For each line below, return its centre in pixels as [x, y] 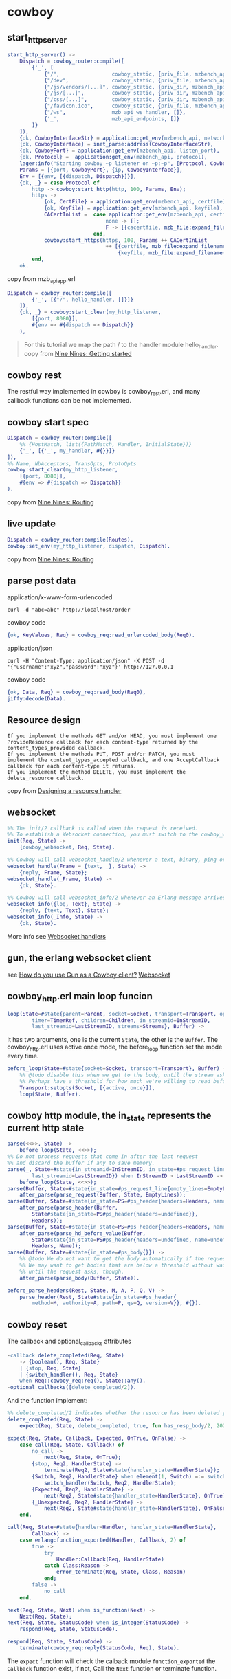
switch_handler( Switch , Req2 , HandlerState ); [110, 1483]
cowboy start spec [48, 422]
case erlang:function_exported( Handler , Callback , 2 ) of [103, 1540]
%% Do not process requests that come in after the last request [102, 1157]
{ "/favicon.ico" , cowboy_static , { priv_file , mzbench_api [136, 106]
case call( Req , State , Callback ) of [72, 1445]
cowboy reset [37, 1325]
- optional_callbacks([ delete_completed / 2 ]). [72, 1388]
